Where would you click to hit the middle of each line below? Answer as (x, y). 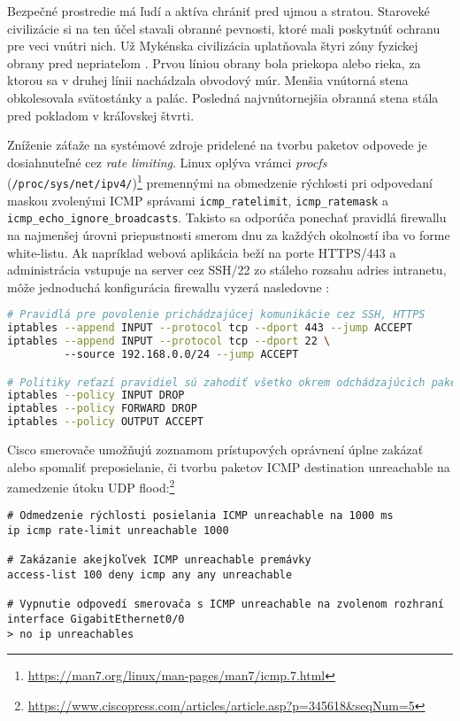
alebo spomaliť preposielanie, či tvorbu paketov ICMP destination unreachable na (229, 466)
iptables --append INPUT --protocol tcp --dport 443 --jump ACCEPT (210, 328)
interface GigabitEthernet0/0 (96, 620)
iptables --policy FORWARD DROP (102, 409)
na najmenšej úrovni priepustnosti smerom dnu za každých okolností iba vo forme (229, 234)
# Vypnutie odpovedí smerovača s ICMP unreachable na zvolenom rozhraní (226, 605)
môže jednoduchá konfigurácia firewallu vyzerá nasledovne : (169, 287)
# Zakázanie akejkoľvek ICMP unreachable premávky (159, 560)
